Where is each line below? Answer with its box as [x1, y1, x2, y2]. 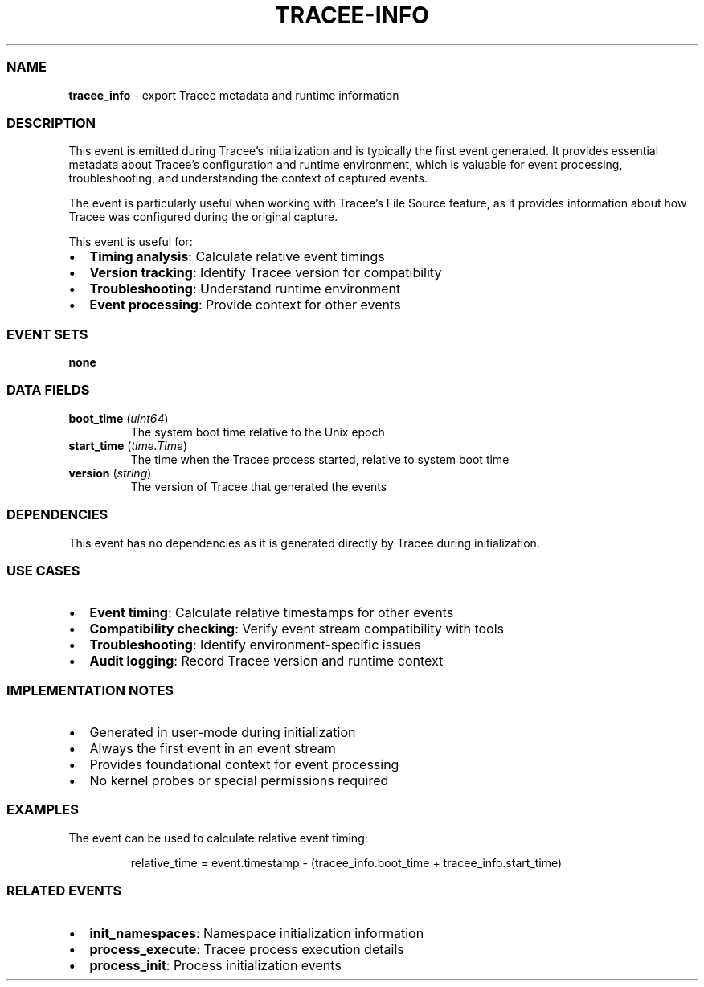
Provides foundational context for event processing [89, 756, 399, 772]
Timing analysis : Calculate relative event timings [89, 248, 385, 265]
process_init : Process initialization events [89, 956, 342, 973]
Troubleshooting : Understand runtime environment [89, 281, 401, 297]
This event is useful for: [68, 235, 193, 249]
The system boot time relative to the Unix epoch [130, 424, 385, 439]
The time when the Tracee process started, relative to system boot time [130, 452, 510, 466]
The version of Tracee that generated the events [130, 479, 387, 493]
